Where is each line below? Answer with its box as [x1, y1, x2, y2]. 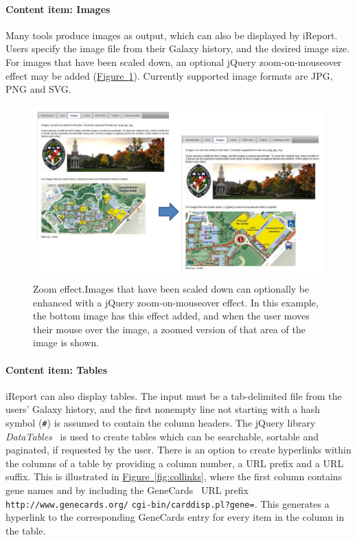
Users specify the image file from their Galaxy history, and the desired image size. [5, 41, 350, 56]
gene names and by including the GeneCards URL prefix [5, 482, 249, 497]
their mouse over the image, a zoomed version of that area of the [33, 322, 306, 336]
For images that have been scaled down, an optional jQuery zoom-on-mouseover [5, 54, 342, 69]
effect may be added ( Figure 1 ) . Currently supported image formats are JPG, [5, 68, 333, 82]
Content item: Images [5, 1, 111, 16]
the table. [5, 523, 46, 537]
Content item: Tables [5, 362, 108, 376]
